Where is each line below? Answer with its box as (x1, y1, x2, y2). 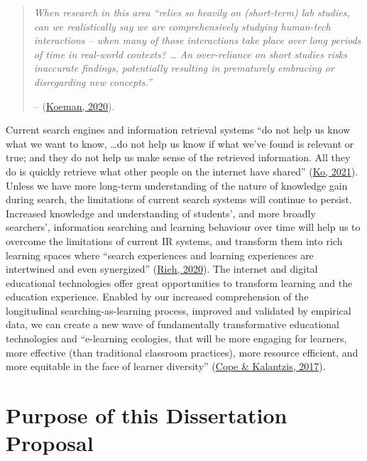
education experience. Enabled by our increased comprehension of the (6, 289, 309, 304)
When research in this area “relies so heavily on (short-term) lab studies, (33, 5, 350, 19)
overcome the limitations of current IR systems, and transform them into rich (6, 233, 343, 248)
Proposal (6, 428, 94, 457)
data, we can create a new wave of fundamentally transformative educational (6, 317, 339, 332)
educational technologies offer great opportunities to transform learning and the (6, 275, 353, 290)
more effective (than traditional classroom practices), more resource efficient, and (6, 345, 358, 359)
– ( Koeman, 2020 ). (33, 98, 115, 113)
